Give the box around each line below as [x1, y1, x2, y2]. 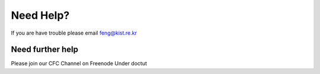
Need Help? [11, 9, 70, 22]
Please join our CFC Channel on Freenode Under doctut [11, 60, 148, 67]
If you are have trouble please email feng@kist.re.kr [11, 29, 137, 36]
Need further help [11, 45, 78, 55]
